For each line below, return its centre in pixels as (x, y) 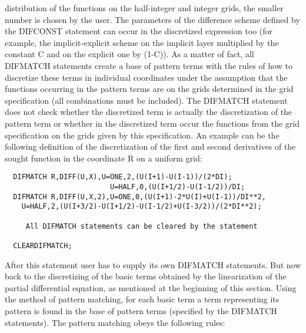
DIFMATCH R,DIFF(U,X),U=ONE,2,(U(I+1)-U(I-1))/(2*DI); (123, 177)
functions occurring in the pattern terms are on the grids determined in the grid (149, 89)
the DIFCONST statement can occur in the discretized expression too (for (139, 31)
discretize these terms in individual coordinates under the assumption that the (146, 77)
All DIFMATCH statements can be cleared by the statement (142, 226)
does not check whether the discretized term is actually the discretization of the (149, 112)
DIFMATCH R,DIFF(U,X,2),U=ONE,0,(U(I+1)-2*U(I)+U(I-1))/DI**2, (139, 197)
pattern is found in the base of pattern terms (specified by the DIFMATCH (141, 310)
